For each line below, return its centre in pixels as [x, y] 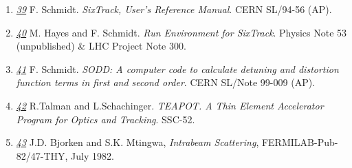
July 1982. [92, 155]
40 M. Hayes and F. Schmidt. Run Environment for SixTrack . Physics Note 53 [181, 32]
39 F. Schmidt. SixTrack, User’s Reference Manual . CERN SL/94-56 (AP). [174, 9]
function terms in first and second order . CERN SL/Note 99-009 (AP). [166, 82]
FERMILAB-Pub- [300, 142]
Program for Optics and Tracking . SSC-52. [106, 119]
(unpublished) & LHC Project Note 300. [101, 46]
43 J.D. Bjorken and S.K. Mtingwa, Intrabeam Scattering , [137, 142]
